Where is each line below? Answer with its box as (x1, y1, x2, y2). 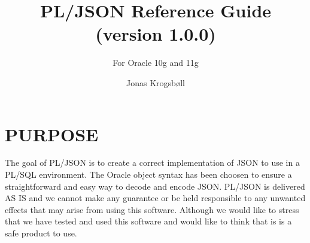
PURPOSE (5, 121, 99, 146)
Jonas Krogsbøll (126, 76, 185, 89)
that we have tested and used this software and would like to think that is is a (5, 215, 292, 227)
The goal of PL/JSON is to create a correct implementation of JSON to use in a (5, 156, 300, 169)
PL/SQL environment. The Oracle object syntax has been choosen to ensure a (5, 168, 292, 181)
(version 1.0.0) (95, 22, 216, 46)
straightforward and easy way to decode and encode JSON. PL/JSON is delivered (5, 180, 305, 192)
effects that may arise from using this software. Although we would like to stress (5, 203, 299, 215)
